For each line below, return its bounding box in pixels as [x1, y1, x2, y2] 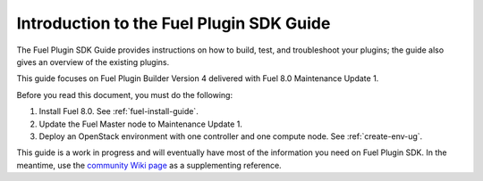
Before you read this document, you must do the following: [16, 89, 233, 100]
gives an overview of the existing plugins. [16, 56, 170, 67]
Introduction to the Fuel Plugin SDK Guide [16, 13, 331, 33]
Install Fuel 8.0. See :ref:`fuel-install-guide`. [38, 106, 199, 117]
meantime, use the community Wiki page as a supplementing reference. [16, 160, 282, 170]
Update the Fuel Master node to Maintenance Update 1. [38, 119, 243, 129]
